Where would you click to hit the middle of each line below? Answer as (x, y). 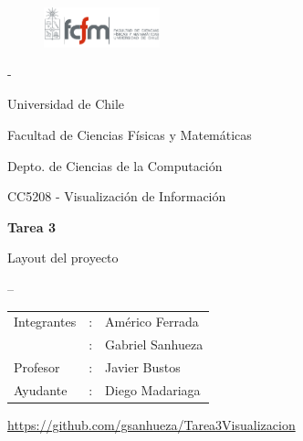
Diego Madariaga (153, 389)
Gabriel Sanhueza (154, 344)
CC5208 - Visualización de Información (117, 196)
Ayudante (41, 389)
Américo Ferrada (152, 322)
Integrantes (45, 322)
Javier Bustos (143, 366)
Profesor (37, 366)
